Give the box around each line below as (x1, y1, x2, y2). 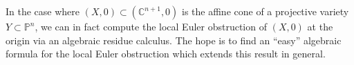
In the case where (6, 4, 80, 18)
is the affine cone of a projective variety (182, 4, 349, 18)
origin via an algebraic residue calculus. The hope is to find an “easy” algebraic (6, 32, 342, 47)
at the (307, 19, 333, 33)
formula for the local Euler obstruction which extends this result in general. (6, 46, 326, 61)
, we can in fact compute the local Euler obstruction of (35, 19, 267, 33)
